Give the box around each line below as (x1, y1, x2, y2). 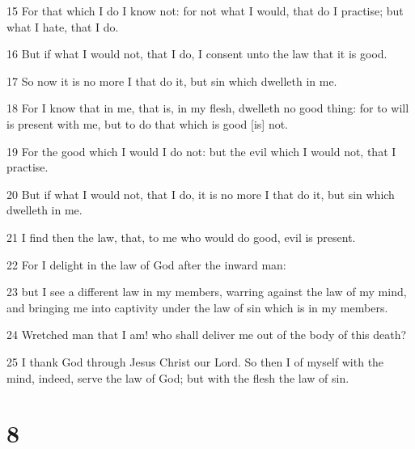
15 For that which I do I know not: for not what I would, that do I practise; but (6, 2, 404, 19)
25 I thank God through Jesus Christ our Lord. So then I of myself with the (6, 353, 384, 370)
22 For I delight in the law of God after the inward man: (6, 256, 286, 273)
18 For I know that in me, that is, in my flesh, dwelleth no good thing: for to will (6, 100, 409, 116)
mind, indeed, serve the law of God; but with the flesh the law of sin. (6, 369, 349, 386)
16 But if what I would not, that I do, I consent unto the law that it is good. (6, 45, 387, 62)
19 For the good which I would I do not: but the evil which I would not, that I (6, 142, 396, 159)
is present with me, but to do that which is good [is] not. (6, 115, 289, 132)
